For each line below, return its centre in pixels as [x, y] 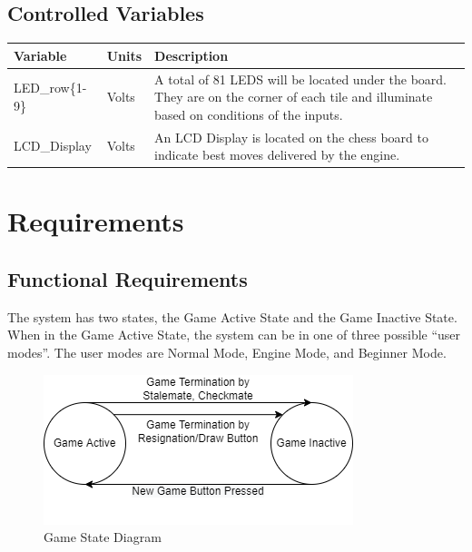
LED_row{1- [50, 88]
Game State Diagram [103, 537]
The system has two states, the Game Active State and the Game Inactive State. [232, 316]
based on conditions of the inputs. [249, 114]
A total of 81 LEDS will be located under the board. [301, 79]
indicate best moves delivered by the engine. [277, 155]
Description [192, 55]
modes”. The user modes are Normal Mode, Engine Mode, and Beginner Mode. [227, 353]
